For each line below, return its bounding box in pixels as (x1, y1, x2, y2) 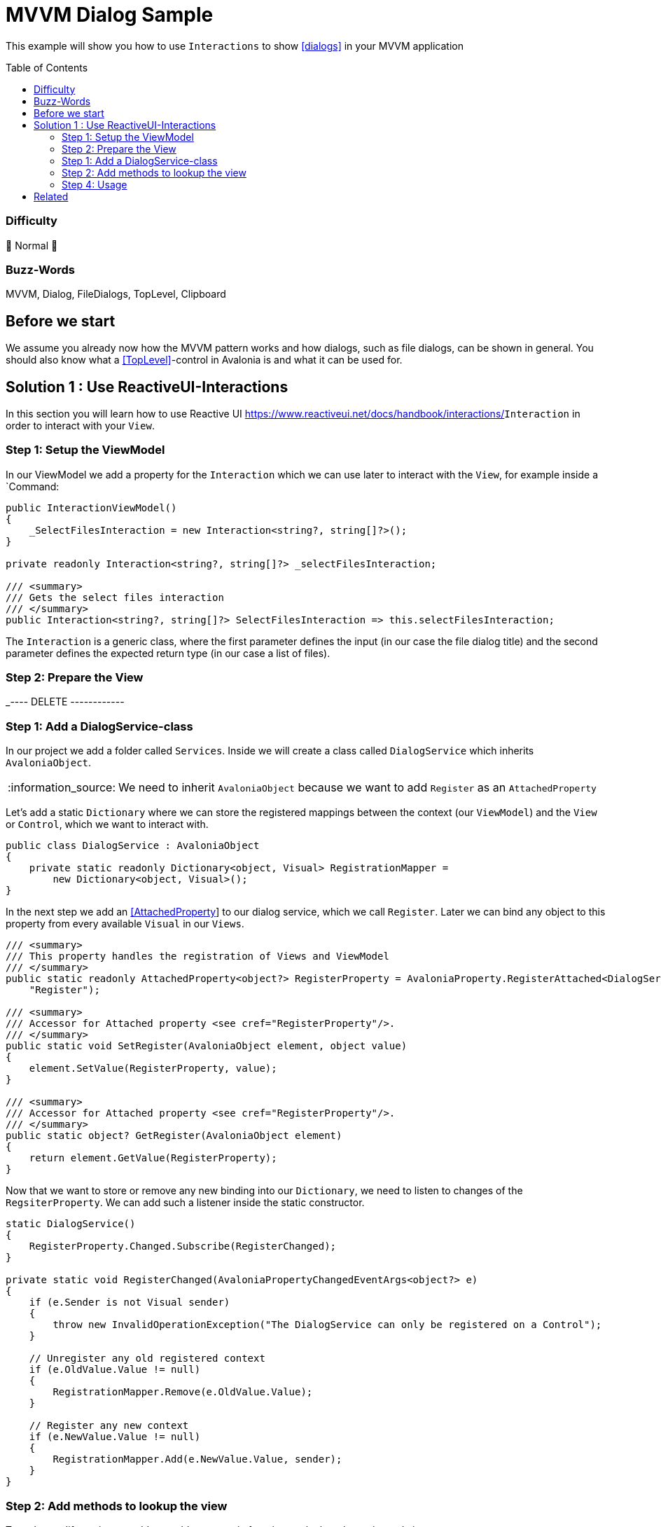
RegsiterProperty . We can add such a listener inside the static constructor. (6, 1196, 365, 1209)
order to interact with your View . (6, 419, 155, 431)
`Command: (6, 480, 60, 492)
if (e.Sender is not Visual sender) (29, 1297, 230, 1308)
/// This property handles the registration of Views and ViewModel (6, 951, 389, 962)
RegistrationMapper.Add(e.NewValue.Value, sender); (53, 1453, 342, 1465)
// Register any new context (29, 1420, 189, 1432)
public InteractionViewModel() (6, 502, 177, 513)
